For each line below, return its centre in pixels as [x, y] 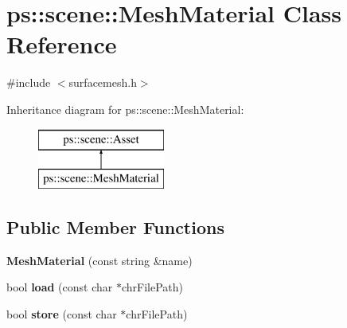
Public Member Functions [115, 227]
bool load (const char [60, 287]
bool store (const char [62, 314]
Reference [62, 44]
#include [29, 82]
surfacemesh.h [103, 82]
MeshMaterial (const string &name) [99, 260]
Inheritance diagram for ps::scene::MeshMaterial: [125, 109]
